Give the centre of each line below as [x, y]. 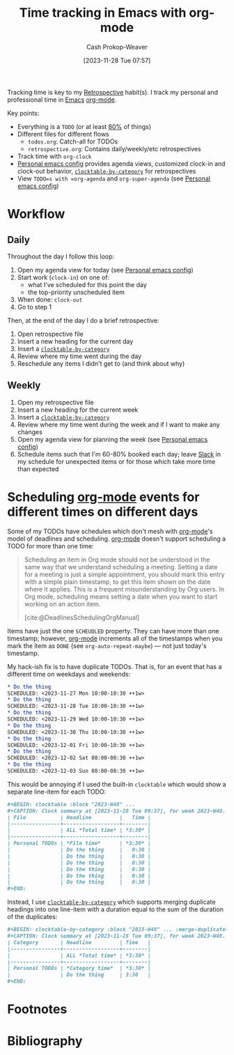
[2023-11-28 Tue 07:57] [117, 60]
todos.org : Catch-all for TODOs [73, 141]
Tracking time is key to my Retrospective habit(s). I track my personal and [112, 92]
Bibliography [45, 1041]
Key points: [23, 113]
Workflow [36, 214]
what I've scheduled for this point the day [87, 284]
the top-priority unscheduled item [76, 292]
